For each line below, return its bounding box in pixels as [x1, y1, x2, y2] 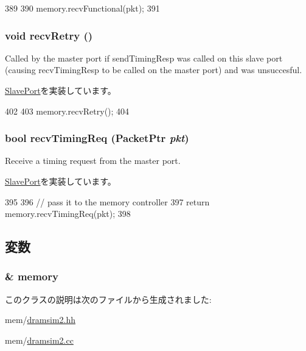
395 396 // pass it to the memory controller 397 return [5, 195, 210, 208]
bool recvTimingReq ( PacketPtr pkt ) [5, 130, 189, 146]
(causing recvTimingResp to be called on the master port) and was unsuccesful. [5, 63, 302, 76]
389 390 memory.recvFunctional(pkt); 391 [5, 2, 160, 14]
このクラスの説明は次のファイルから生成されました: [5, 292, 212, 305]
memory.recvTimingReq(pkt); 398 [5, 207, 131, 220]
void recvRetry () [5, 27, 93, 43]
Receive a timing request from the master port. [5, 154, 181, 167]
